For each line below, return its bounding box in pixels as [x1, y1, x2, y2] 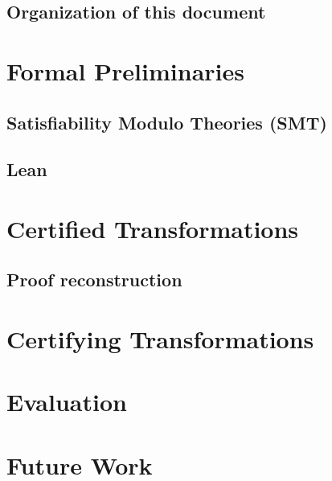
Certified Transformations [6, 212, 299, 245]
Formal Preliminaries [6, 54, 244, 87]
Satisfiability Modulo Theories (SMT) [6, 109, 327, 134]
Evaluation [6, 385, 127, 418]
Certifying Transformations [6, 323, 314, 356]
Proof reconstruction [6, 267, 182, 292]
